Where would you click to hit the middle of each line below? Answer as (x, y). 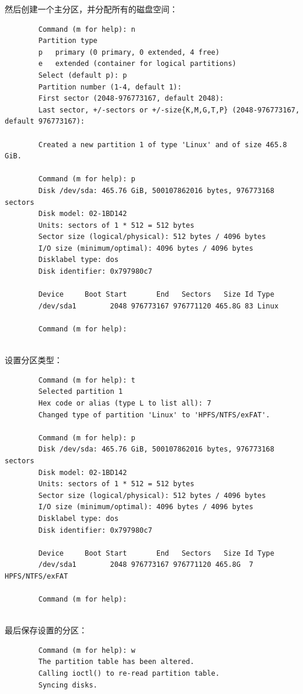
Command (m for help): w (87, 650)
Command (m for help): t (87, 380)
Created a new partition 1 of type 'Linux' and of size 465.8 (163, 145)
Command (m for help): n (87, 29)
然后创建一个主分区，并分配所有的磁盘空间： (91, 9)
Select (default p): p (83, 75)
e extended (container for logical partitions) (137, 64)
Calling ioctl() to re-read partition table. (129, 674)
